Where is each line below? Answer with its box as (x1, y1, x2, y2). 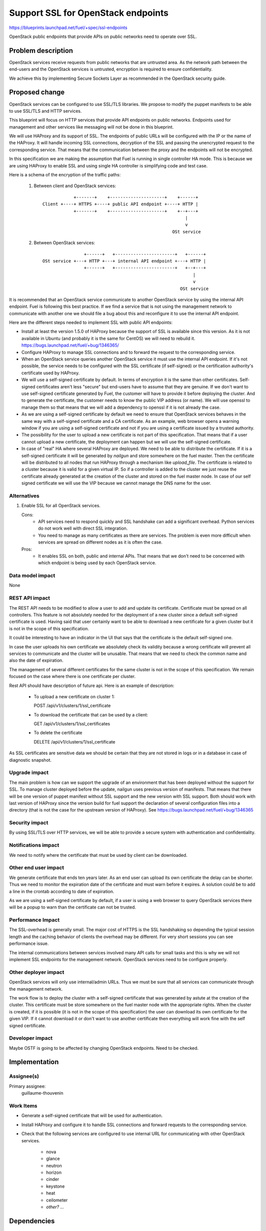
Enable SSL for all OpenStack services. (21, 503, 101, 509)
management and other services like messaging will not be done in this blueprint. (9, 124, 174, 130)
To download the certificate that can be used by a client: (33, 712, 148, 717)
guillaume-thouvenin (21, 1090, 64, 1096)
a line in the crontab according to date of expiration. (9, 888, 114, 894)
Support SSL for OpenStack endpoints (9, 7, 168, 18)
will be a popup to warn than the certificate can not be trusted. (9, 904, 136, 910)
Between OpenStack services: (33, 240, 96, 246)
